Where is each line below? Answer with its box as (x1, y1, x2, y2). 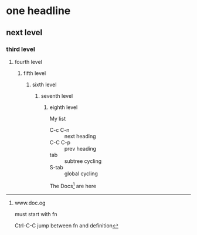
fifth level (23, 69, 46, 77)
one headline (6, 4, 71, 18)
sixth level (32, 81, 57, 88)
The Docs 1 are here (49, 181, 97, 189)
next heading (64, 132, 96, 139)
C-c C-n (49, 126, 70, 133)
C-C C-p (49, 139, 71, 146)
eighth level (49, 104, 78, 111)
